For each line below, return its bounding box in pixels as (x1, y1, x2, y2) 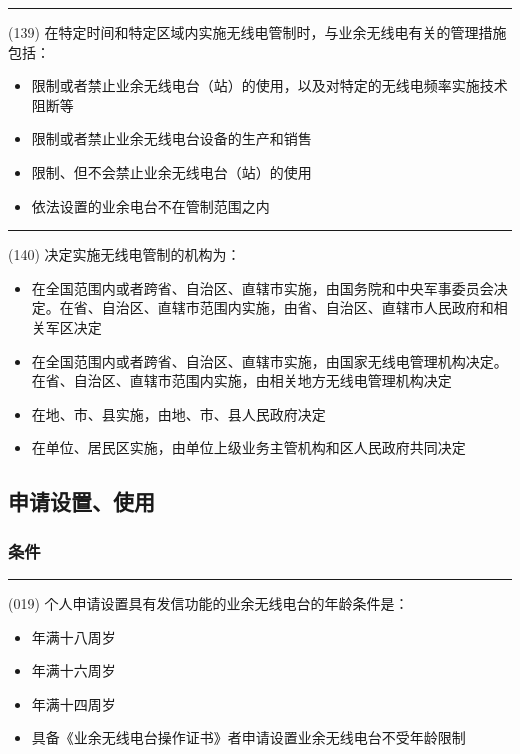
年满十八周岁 (31, 626, 116, 647)
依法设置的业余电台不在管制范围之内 (31, 195, 270, 216)
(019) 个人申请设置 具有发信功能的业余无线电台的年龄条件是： (8, 592, 409, 613)
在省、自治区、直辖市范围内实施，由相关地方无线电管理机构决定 (31, 370, 452, 391)
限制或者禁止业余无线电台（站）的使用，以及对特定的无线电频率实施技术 (31, 75, 508, 96)
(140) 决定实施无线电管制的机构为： (8, 244, 241, 265)
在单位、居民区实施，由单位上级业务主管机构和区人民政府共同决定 (31, 437, 466, 458)
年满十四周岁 (31, 693, 116, 714)
